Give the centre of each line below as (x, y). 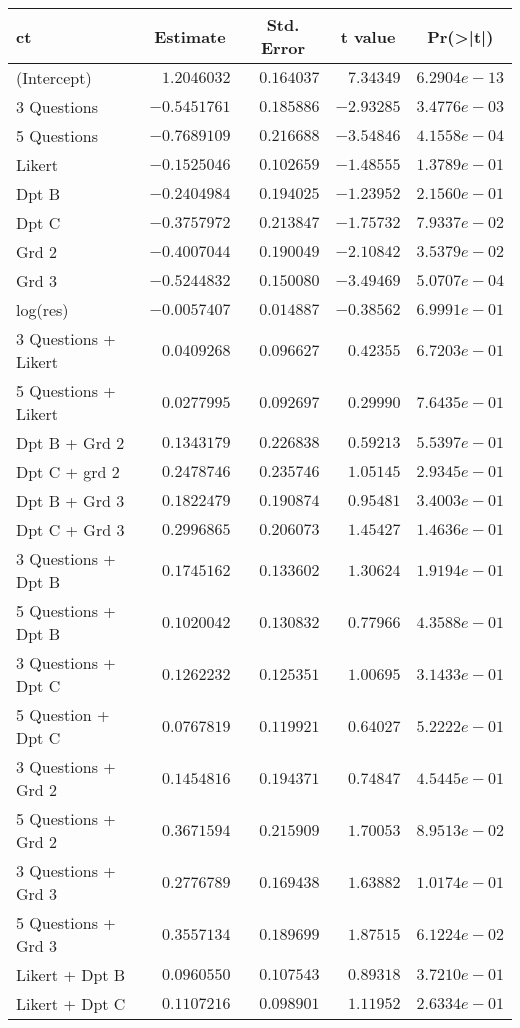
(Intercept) (54, 77)
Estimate (190, 36)
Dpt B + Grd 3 (70, 500)
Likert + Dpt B (71, 974)
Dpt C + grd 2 (68, 471)
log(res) (42, 309)
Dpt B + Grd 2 (70, 442)
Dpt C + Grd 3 (70, 529)
